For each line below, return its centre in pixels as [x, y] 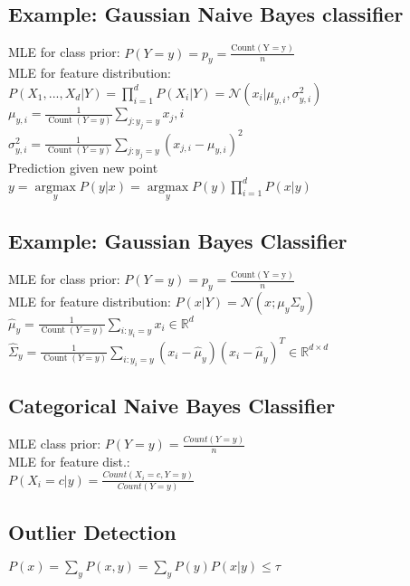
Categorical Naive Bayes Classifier [172, 405]
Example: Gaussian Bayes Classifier [178, 241]
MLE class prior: [55, 444]
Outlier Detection [92, 531]
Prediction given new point [83, 168]
